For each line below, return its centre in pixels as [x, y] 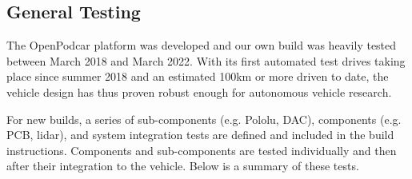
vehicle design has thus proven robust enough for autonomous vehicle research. [199, 91]
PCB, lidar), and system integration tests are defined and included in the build [200, 135]
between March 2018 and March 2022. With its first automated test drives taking [206, 60]
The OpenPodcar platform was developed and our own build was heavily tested [202, 45]
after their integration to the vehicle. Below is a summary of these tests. [183, 166]
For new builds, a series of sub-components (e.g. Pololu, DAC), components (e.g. [204, 119]
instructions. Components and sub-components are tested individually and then [202, 150]
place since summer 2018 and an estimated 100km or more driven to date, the [198, 76]
